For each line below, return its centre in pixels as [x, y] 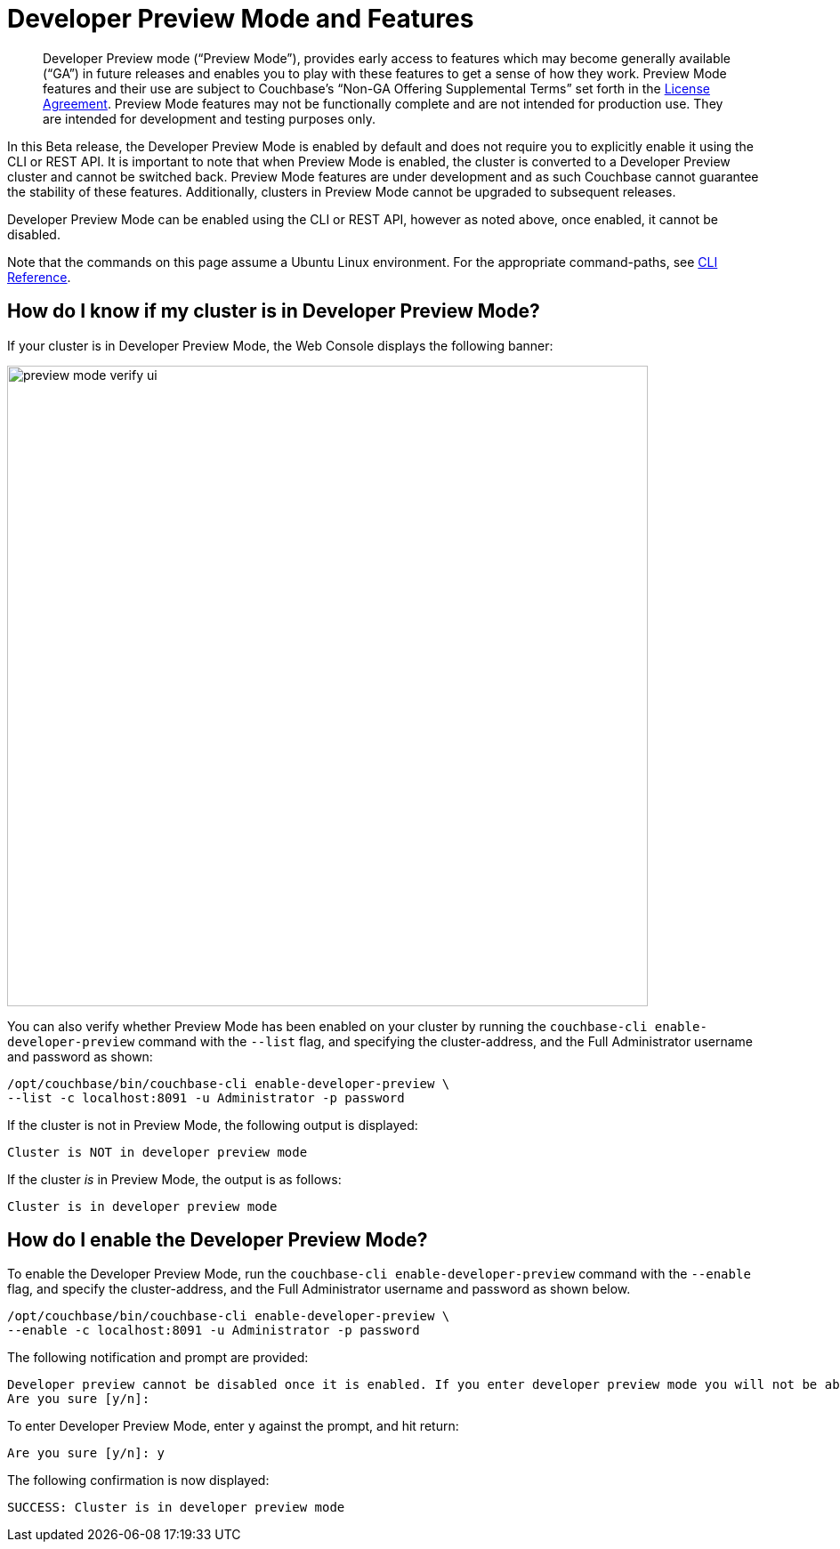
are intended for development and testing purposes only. [209, 118]
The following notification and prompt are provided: [158, 1358]
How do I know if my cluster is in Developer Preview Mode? [274, 311]
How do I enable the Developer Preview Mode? [218, 1240]
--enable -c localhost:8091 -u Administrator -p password [214, 1331]
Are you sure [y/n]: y [86, 1453]
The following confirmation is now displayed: [138, 1480]
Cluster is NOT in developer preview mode [157, 1152]
